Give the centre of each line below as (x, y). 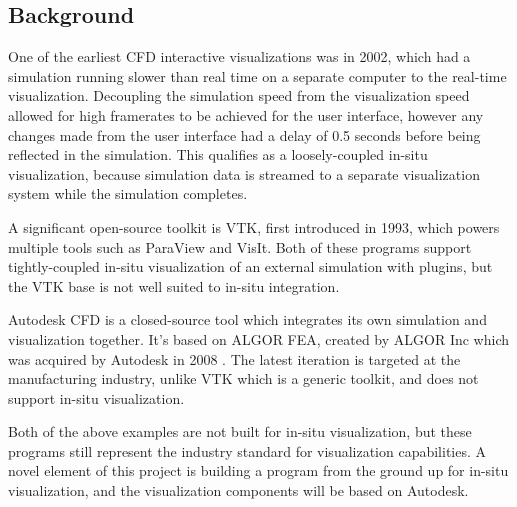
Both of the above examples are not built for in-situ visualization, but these (240, 431)
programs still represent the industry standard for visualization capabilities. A (247, 450)
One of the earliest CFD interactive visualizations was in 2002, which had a (239, 56)
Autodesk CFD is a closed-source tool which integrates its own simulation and (247, 319)
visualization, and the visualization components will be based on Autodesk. (238, 490)
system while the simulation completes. (128, 193)
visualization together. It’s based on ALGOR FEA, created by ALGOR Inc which (259, 338)
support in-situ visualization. (96, 397)
